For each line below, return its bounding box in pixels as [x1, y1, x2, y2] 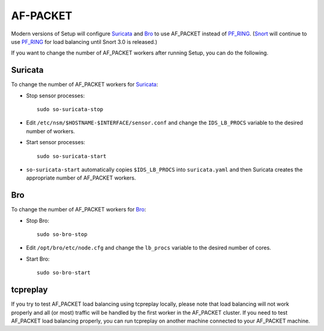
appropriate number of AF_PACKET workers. [26, 174, 136, 181]
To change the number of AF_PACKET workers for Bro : [11, 206, 146, 213]
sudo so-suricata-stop [37, 106, 104, 113]
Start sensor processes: [26, 139, 85, 146]
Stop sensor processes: [26, 92, 85, 99]
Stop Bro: [26, 217, 49, 224]
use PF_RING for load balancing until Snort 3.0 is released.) [11, 38, 158, 45]
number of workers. [26, 127, 75, 135]
